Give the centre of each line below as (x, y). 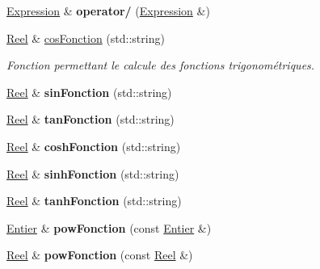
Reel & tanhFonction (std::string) (94, 201)
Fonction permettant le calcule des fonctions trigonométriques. (161, 65)
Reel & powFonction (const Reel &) (100, 255)
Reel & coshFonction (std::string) (94, 146)
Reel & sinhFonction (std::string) (93, 173)
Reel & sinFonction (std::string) (89, 92)
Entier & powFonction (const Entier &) (109, 227)
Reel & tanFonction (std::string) (91, 119)
